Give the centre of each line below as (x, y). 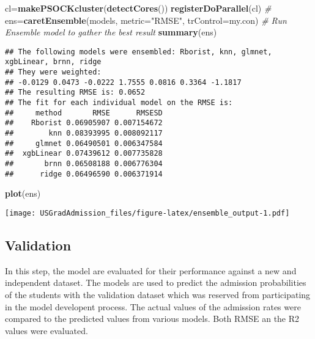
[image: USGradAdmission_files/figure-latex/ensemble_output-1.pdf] (147, 213)
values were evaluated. (46, 330)
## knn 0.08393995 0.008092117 (84, 133)
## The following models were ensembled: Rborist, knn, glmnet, (139, 52)
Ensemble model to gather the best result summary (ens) (111, 32)
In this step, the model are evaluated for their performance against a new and (151, 270)
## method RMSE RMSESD (84, 113)
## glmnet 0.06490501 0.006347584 (84, 143)
